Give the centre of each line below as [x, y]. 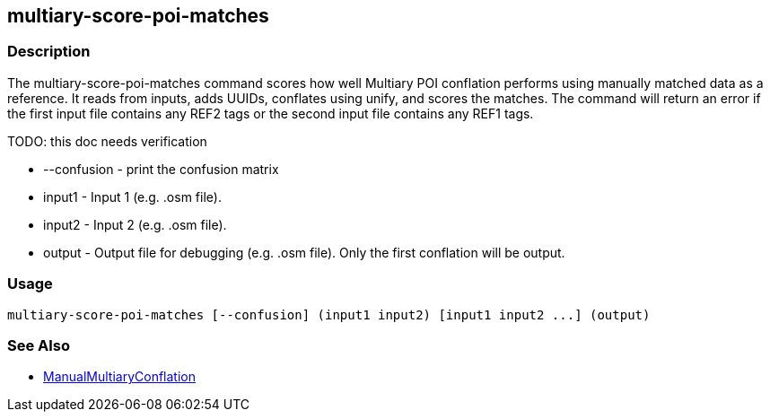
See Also [39, 345]
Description [49, 52]
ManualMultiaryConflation [119, 377]
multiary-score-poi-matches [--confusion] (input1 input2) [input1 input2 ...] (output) [329, 314]
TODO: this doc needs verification [107, 141]
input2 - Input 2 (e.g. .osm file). [135, 224]
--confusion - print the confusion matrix [161, 169]
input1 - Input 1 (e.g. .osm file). [132, 196]
